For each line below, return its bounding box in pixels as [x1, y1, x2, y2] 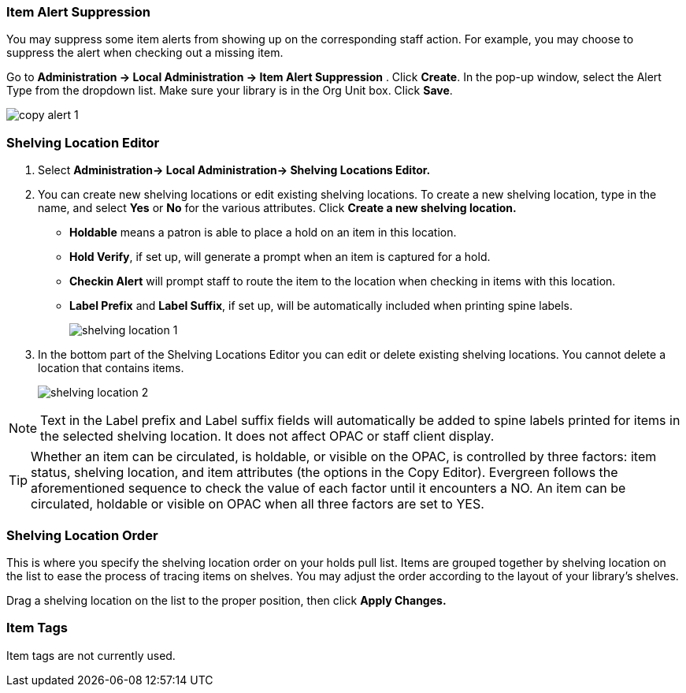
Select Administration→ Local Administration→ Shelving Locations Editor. [38, 163, 431, 177]
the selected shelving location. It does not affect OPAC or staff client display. [40, 428, 495, 445]
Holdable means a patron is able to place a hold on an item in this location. [69, 225, 457, 240]
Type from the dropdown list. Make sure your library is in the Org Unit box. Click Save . [6, 84, 453, 98]
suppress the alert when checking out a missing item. [6, 46, 284, 60]
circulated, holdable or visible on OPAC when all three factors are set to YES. [31, 496, 484, 512]
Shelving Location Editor [6, 134, 160, 151]
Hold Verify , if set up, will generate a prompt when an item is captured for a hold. [69, 250, 491, 264]
